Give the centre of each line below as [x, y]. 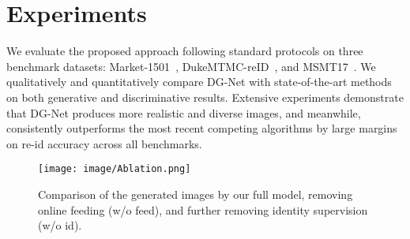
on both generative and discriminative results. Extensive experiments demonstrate [205, 97]
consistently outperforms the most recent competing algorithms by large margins [202, 128]
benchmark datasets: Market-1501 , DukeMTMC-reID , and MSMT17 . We [191, 66]
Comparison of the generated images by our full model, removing [196, 194]
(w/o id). [60, 225]
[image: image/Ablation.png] [115, 169]
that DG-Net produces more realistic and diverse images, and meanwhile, [184, 112]
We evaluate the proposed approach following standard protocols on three [185, 51]
